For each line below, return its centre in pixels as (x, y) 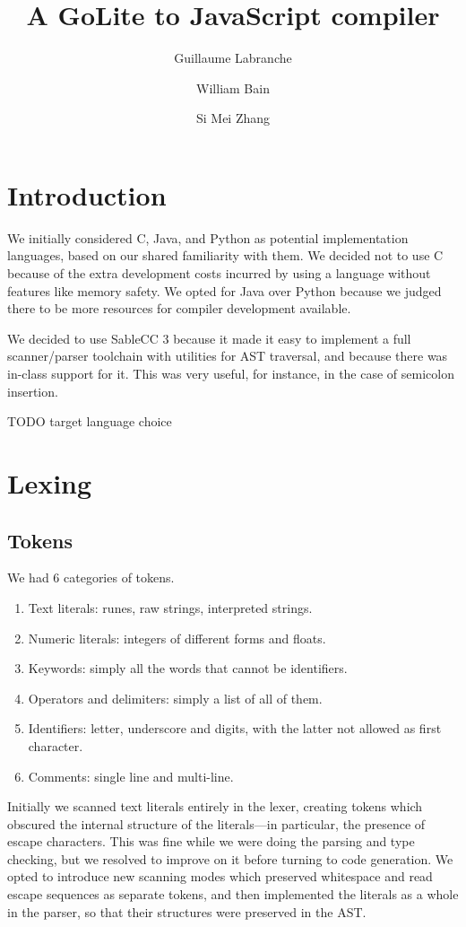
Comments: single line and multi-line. (131, 776)
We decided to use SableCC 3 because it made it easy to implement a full (209, 338)
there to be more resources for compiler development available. (179, 308)
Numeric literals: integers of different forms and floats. (177, 638)
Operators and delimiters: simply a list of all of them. (175, 698)
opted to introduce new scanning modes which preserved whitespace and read (220, 876)
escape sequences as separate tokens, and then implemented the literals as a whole (233, 894)
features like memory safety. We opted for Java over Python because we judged (224, 290)
